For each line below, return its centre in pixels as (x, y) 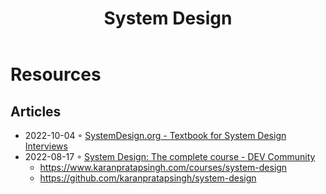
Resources (56, 74)
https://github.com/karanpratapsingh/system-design (148, 178)
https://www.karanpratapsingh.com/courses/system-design (163, 167)
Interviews (46, 146)
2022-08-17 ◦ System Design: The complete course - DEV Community (170, 156)
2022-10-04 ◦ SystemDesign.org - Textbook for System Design (155, 135)
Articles (36, 111)
